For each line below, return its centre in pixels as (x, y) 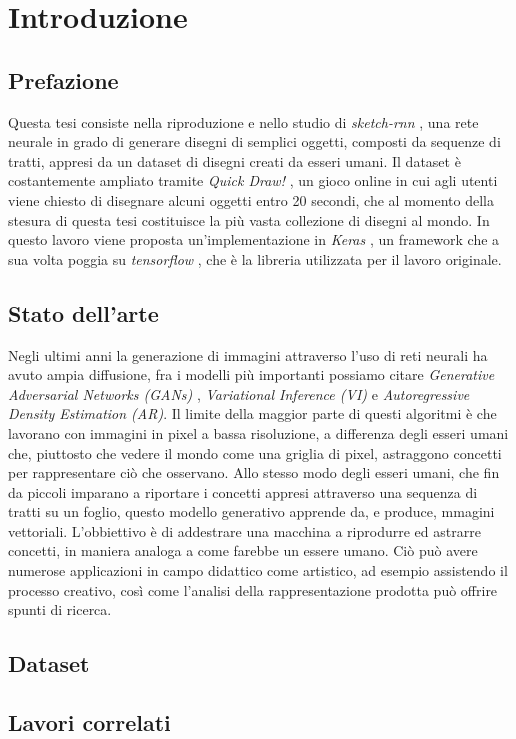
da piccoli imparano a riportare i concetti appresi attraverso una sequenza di (243, 491)
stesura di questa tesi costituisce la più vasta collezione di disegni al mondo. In (249, 219)
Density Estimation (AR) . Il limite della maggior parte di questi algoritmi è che (252, 413)
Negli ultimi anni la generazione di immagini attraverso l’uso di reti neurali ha (248, 354)
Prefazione (63, 79)
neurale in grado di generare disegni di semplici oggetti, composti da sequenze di (254, 141)
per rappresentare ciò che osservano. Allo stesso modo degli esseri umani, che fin (254, 472)
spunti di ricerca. (60, 609)
